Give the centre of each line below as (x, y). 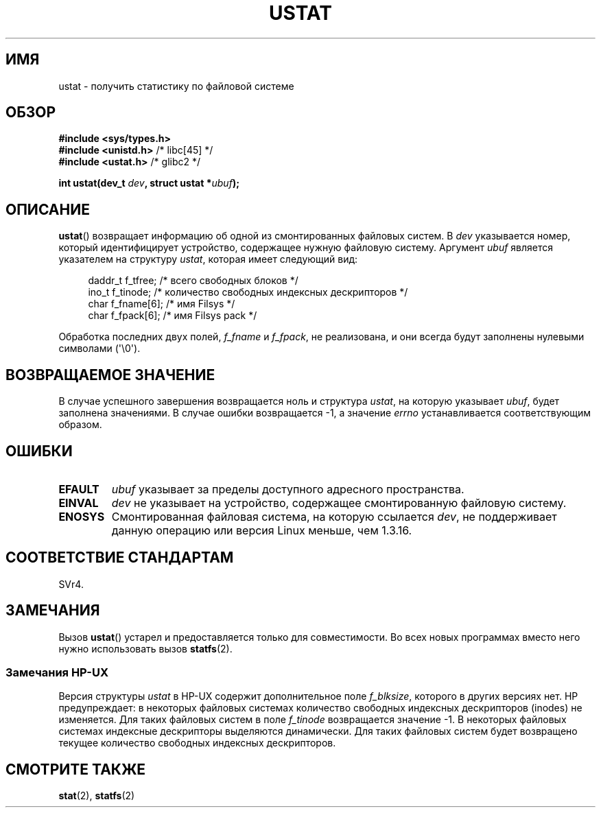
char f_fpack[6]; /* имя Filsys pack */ (173, 316)
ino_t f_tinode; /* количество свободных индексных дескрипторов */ (248, 292)
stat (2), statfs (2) (97, 796)
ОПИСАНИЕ (48, 209)
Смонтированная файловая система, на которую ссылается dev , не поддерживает (334, 516)
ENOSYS (82, 516)
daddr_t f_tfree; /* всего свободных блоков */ (193, 281)
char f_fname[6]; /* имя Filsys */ (162, 304)
